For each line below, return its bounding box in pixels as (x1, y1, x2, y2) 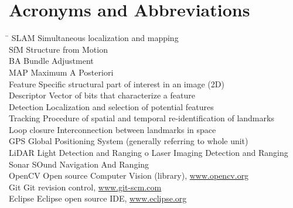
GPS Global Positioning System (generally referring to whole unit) (9, 135, 248, 147)
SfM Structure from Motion (9, 43, 108, 55)
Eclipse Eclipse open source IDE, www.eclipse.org (9, 192, 187, 204)
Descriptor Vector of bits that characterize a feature (9, 89, 195, 101)
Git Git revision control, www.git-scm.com (9, 180, 162, 193)
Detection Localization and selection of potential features (9, 100, 214, 112)
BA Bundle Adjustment (9, 54, 94, 67)
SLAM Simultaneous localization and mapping (11, 32, 179, 44)
